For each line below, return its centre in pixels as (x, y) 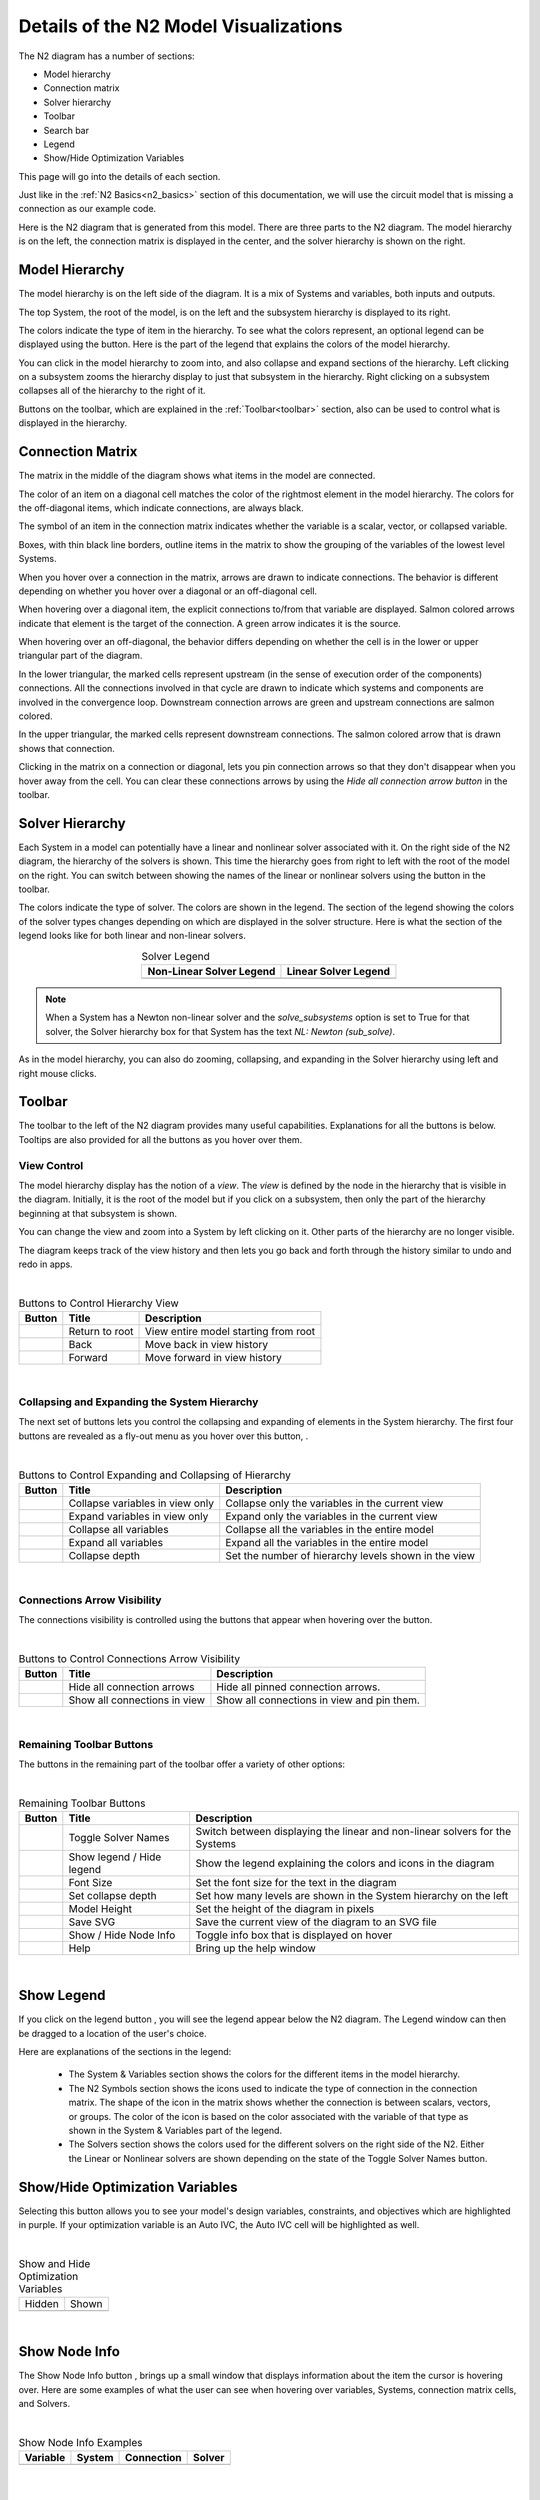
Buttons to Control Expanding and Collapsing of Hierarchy (155, 1475)
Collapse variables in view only (141, 1503)
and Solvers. (44, 2403)
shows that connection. (66, 748)
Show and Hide (54, 2264)
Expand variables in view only (138, 1516)
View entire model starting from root (230, 1332)
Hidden (41, 2304)
